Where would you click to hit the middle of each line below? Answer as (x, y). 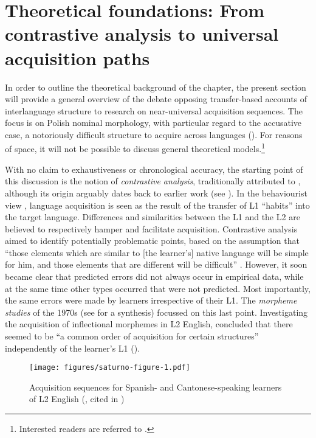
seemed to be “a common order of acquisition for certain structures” (132, 336)
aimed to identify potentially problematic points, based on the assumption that (152, 241)
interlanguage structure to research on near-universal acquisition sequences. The (154, 110)
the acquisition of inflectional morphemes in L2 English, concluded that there (149, 324)
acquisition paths (77, 57)
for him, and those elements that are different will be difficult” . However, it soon (156, 264)
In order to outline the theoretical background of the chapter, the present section (156, 87)
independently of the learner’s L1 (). (73, 348)
